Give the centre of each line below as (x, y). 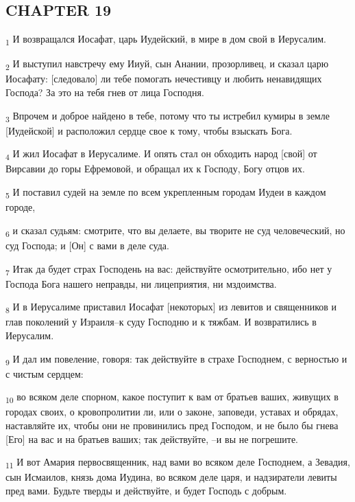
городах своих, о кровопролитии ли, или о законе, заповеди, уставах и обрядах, (172, 412)
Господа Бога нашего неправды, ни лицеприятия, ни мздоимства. (141, 283)
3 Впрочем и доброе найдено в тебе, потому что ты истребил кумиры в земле (168, 116)
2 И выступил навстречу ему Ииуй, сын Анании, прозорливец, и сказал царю (167, 65)
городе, (21, 207)
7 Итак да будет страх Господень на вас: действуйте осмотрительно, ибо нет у (169, 269)
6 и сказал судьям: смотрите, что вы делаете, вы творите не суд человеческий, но (175, 231)
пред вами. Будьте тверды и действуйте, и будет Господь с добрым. (146, 490)
